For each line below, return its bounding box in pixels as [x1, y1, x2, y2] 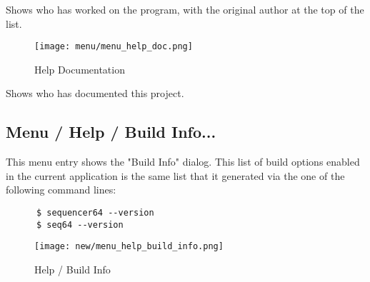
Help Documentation [34, 61, 125, 76]
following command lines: [6, 182, 116, 197]
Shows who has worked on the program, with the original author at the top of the [6, 2, 364, 16]
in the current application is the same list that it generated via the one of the [6, 168, 345, 183]
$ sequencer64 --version [36, 208, 154, 218]
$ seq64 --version [36, 219, 124, 230]
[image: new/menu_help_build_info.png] [34, 241, 224, 252]
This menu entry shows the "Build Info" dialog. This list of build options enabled [6, 154, 360, 169]
